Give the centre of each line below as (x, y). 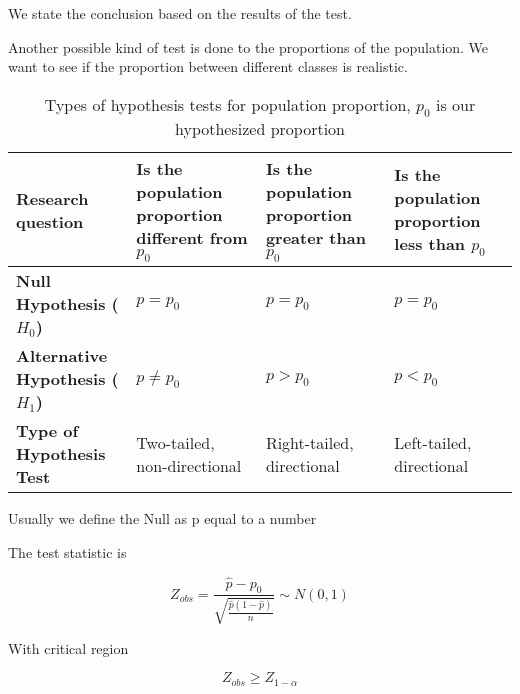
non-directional (189, 465)
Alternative (62, 356)
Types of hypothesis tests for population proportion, (227, 104)
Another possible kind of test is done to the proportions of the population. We (248, 46)
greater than (315, 237)
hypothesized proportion (259, 128)
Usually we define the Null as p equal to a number (162, 518)
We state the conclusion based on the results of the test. (180, 13)
